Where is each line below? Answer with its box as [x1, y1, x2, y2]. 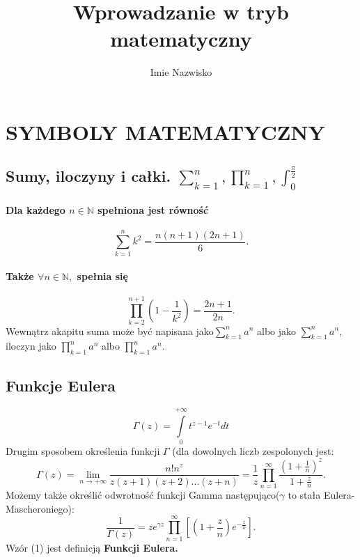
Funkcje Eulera [6, 374, 116, 396]
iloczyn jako [6, 339, 56, 353]
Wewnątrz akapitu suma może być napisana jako [6, 323, 214, 338]
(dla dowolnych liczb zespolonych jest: [172, 444, 334, 458]
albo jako [257, 323, 297, 338]
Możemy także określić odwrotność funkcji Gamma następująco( [6, 488, 280, 502]
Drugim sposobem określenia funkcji [6, 444, 160, 458]
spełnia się [77, 269, 128, 283]
